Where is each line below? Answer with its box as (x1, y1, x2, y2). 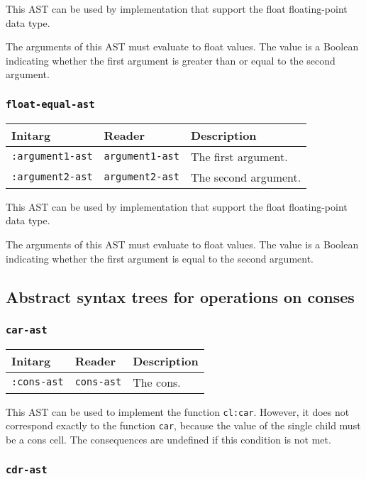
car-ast (6, 324, 48, 336)
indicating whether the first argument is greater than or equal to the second (6, 53, 335, 67)
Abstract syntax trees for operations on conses (6, 285, 355, 307)
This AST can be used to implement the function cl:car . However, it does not (6, 404, 350, 419)
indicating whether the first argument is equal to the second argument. (6, 250, 314, 265)
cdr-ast (6, 463, 48, 475)
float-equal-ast (6, 98, 95, 110)
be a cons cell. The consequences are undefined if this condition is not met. (6, 432, 331, 446)
